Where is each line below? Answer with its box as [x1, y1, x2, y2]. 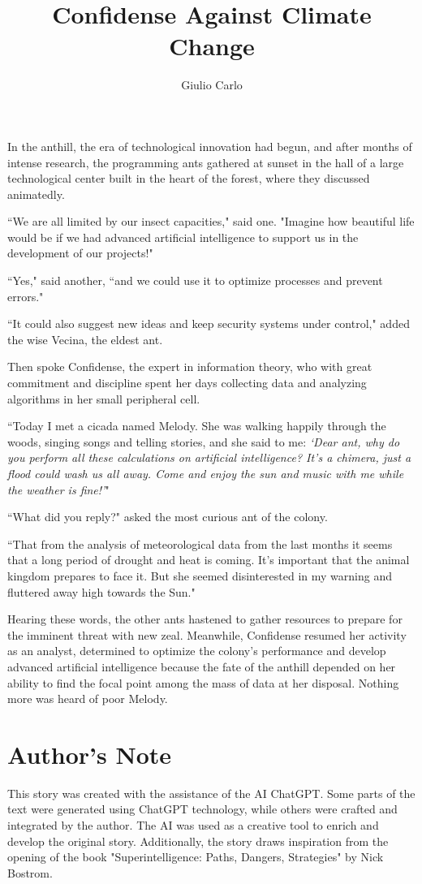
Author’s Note [7, 737, 172, 770]
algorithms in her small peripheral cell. [7, 390, 200, 407]
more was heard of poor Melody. [7, 690, 168, 707]
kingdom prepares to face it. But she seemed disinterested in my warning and [7, 567, 392, 584]
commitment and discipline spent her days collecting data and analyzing [7, 374, 367, 391]
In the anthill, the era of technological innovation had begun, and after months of [7, 137, 412, 154]
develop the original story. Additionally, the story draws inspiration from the [7, 832, 389, 849]
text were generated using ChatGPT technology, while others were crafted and [7, 800, 398, 817]
